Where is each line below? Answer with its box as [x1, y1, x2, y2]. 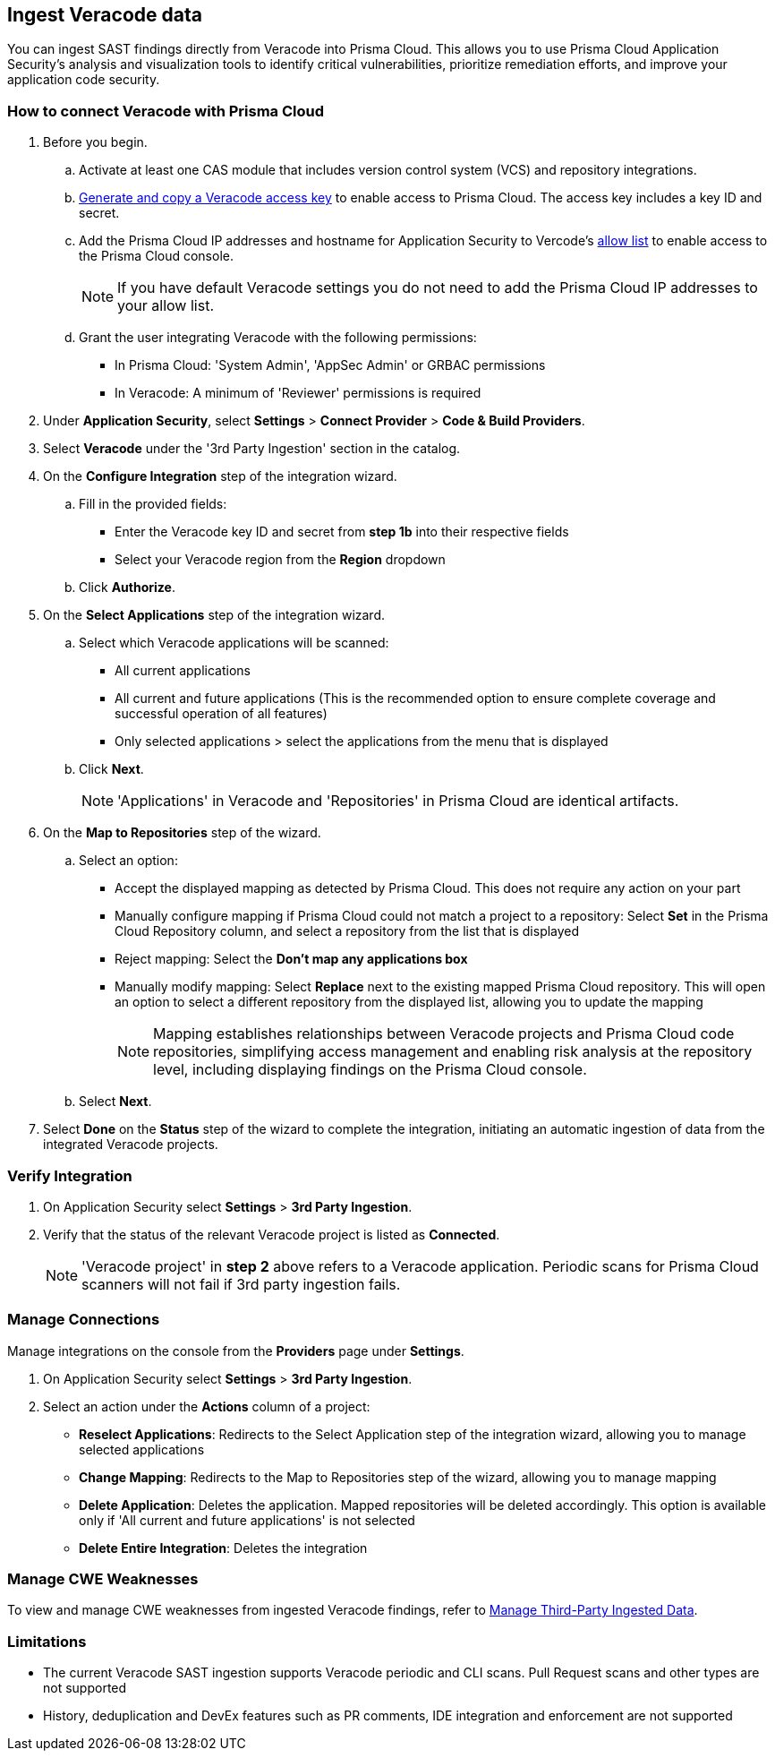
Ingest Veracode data [7, 4, 202, 26]
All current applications [115, 663, 251, 679]
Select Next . [79, 1093, 152, 1110]
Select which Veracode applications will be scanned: [79, 635, 389, 651]
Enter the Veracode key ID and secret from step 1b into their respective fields [115, 524, 569, 540]
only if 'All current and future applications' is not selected [79, 1512, 415, 1528]
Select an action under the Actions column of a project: [43, 1398, 370, 1414]
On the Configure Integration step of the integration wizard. [43, 468, 397, 485]
